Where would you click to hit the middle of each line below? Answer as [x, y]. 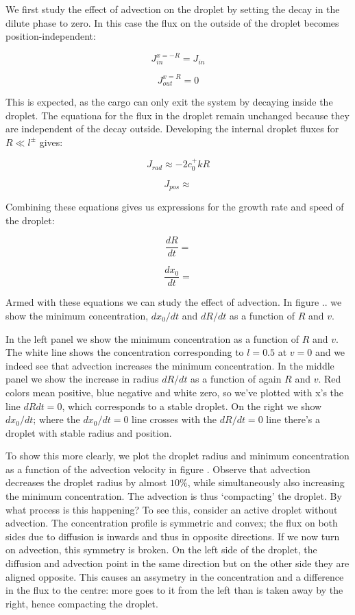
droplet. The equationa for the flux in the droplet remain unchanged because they [177, 115]
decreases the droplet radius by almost [86, 482]
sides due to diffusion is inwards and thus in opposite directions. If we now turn [173, 536]
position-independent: [51, 36]
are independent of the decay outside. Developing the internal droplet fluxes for [172, 129]
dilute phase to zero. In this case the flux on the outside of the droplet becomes [172, 22]
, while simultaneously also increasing [266, 482]
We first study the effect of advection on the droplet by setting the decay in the [173, 9]
